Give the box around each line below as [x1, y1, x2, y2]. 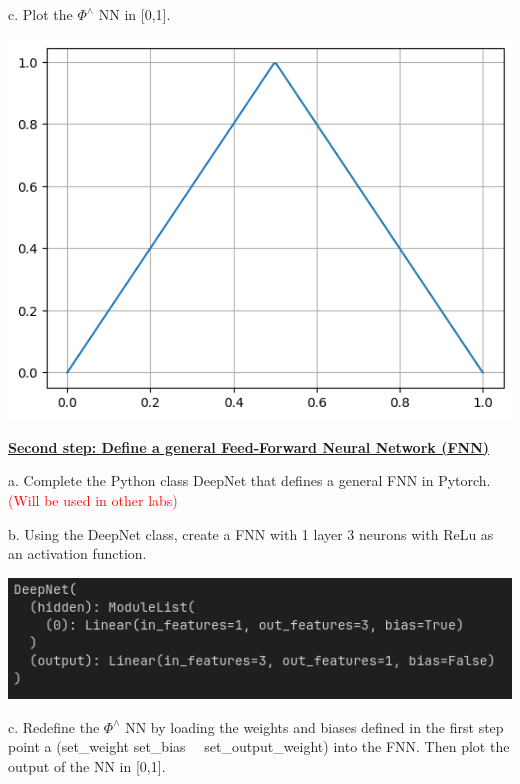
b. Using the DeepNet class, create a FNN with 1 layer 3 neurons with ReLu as [8, 523, 494, 544]
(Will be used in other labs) [8, 489, 178, 510]
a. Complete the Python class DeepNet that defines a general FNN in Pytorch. [8, 470, 491, 491]
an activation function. [8, 543, 147, 564]
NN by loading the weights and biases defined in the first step [125, 716, 504, 737]
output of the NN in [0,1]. [8, 755, 166, 776]
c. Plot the [8, 4, 73, 24]
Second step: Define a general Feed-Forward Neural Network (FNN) [8, 436, 490, 457]
